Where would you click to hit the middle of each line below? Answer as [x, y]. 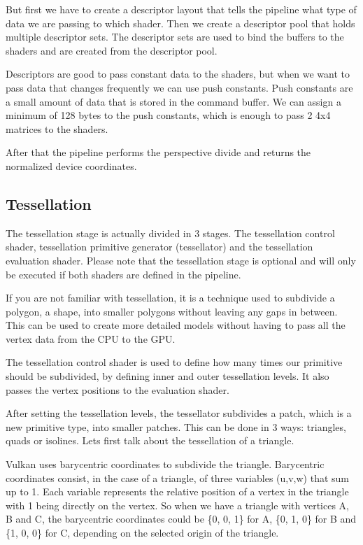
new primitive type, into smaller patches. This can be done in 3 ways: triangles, [176, 426]
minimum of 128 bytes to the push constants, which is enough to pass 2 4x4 [168, 115]
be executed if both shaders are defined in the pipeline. [123, 274]
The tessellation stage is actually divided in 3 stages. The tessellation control [170, 233]
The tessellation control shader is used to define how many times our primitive [174, 362]
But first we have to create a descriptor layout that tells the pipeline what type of [181, 9]
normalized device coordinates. [71, 165]
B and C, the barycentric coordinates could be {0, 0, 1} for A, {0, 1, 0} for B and [181, 519]
